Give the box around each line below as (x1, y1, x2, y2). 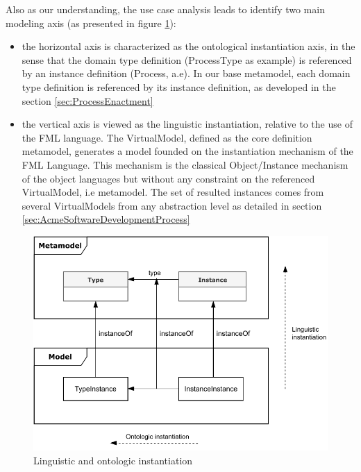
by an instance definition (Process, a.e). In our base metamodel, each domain (22, 66, 351, 81)
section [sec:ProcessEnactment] (22, 93, 153, 108)
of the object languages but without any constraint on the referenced (22, 171, 315, 185)
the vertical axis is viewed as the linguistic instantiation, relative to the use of (22, 117, 353, 131)
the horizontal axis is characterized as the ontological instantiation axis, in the (22, 39, 355, 53)
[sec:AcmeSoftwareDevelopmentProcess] (22, 212, 190, 226)
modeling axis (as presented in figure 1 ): (6, 15, 176, 30)
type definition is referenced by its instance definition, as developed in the (22, 79, 336, 94)
